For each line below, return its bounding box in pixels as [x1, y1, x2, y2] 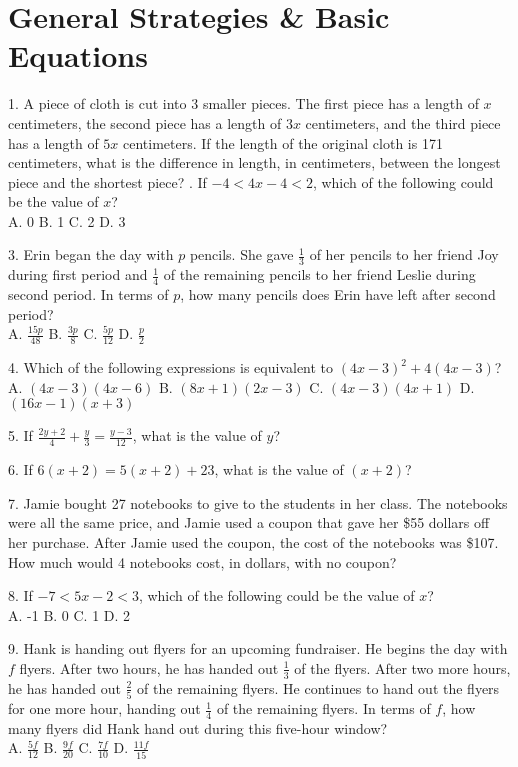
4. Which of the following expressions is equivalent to [8, 357, 334, 378]
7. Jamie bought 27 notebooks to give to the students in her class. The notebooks [8, 492, 508, 513]
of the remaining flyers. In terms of [216, 698, 431, 719]
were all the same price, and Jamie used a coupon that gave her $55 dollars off [8, 512, 490, 533]
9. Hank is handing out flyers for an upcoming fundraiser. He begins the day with [8, 638, 508, 659]
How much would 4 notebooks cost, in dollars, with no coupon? [8, 551, 397, 572]
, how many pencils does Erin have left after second [180, 284, 496, 305]
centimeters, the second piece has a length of [8, 112, 282, 133]
